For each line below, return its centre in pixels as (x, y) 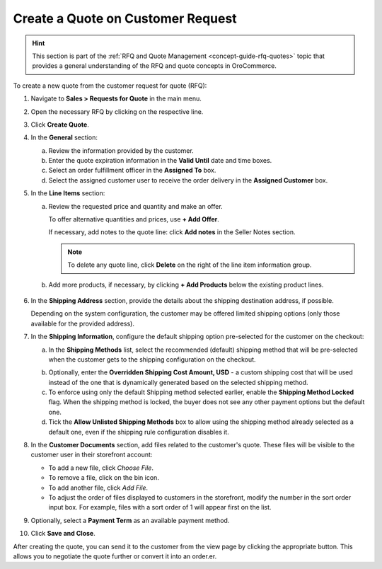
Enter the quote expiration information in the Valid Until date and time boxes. (160, 161)
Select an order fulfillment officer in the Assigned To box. (132, 171)
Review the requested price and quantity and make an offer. (135, 206)
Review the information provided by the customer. (121, 150)
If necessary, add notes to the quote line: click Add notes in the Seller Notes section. (172, 232)
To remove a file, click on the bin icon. (104, 478)
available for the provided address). (82, 323)
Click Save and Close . (63, 534)
